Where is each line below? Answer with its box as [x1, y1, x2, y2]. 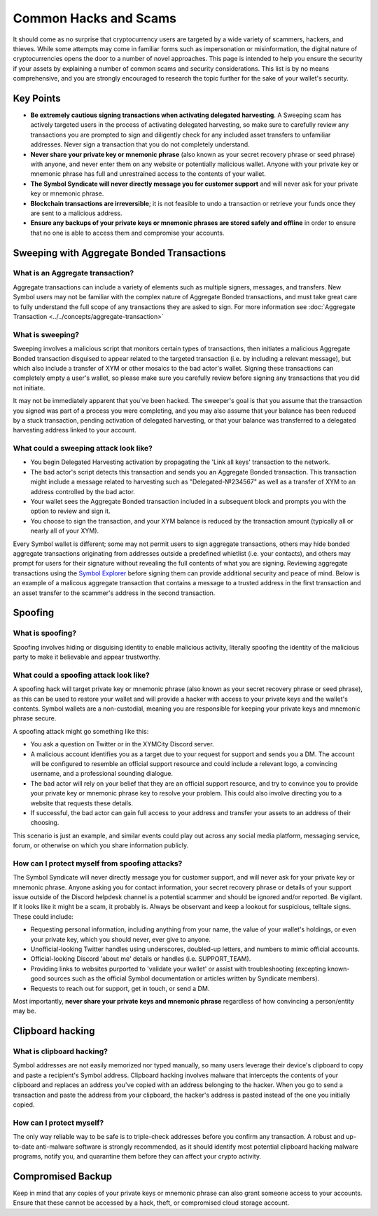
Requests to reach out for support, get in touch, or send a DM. [30, 984, 210, 992]
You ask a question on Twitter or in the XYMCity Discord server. [30, 740, 214, 749]
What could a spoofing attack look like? [13, 670, 150, 680]
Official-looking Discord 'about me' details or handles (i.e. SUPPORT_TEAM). [30, 955, 251, 963]
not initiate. [13, 383, 45, 392]
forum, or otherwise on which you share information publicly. [13, 841, 189, 849]
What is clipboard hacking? [13, 1046, 108, 1056]
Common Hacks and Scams [13, 11, 176, 26]
